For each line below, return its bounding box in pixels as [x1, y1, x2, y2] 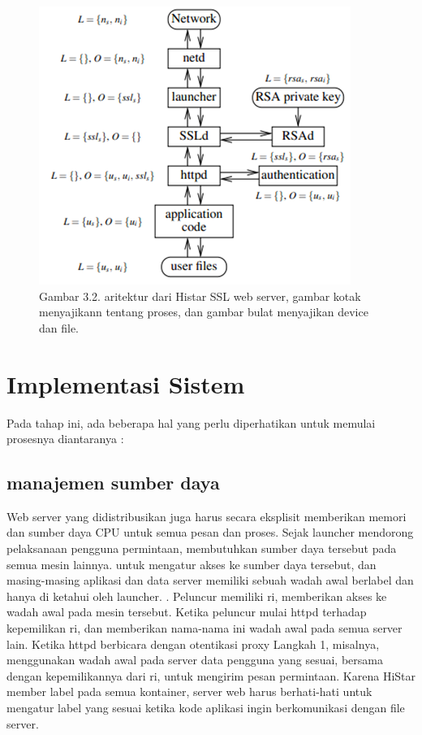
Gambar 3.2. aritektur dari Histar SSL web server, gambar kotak [39, 287, 361, 304]
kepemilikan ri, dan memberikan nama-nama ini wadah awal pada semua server [6, 620, 403, 637]
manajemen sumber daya [6, 470, 220, 495]
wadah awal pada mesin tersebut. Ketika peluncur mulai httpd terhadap [6, 603, 367, 620]
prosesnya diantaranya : [6, 430, 124, 447]
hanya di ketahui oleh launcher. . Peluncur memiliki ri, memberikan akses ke [6, 587, 387, 604]
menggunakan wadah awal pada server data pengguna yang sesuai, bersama [6, 651, 383, 668]
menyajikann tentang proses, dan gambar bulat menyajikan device [39, 303, 368, 320]
